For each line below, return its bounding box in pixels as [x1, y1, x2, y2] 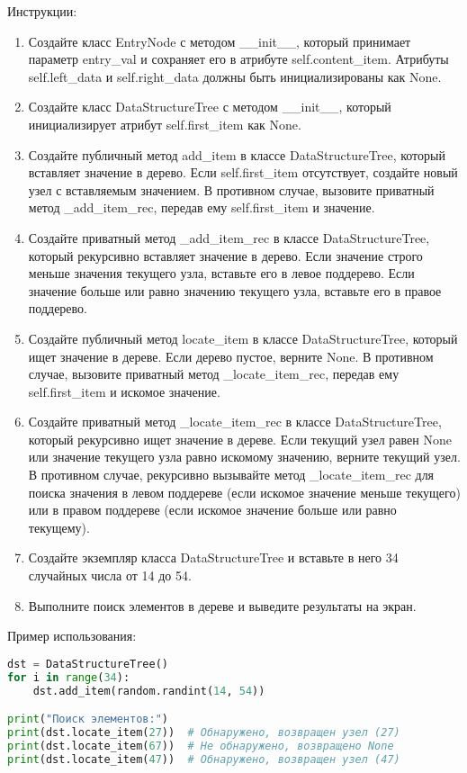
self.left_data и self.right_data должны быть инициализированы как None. [28, 67, 442, 85]
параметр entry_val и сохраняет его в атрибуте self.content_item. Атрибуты [28, 49, 449, 68]
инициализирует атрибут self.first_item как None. [28, 114, 301, 133]
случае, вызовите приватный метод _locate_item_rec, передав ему [28, 364, 400, 383]
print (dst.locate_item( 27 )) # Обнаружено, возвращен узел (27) [7, 725, 400, 739]
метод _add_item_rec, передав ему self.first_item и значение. [28, 198, 375, 217]
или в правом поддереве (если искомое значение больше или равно [28, 500, 397, 519]
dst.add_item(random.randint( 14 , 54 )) [32, 684, 265, 697]
